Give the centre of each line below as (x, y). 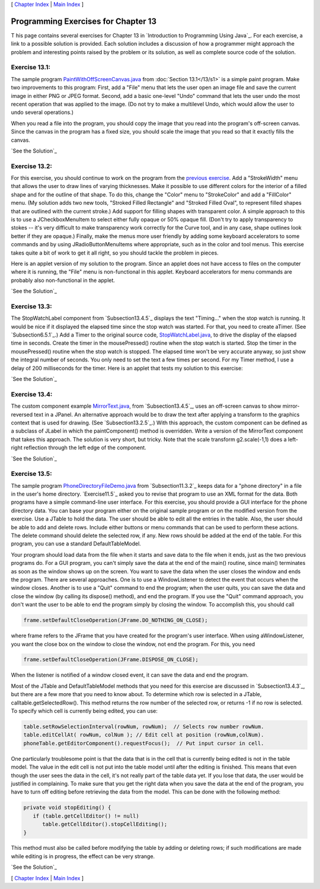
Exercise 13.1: (31, 67)
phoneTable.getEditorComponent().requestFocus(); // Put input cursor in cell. (144, 743)
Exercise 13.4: (32, 394)
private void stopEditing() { (67, 808)
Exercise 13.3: (32, 306)
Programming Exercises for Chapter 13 (84, 21)
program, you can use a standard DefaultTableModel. (76, 544)
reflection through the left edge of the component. (85, 447)
